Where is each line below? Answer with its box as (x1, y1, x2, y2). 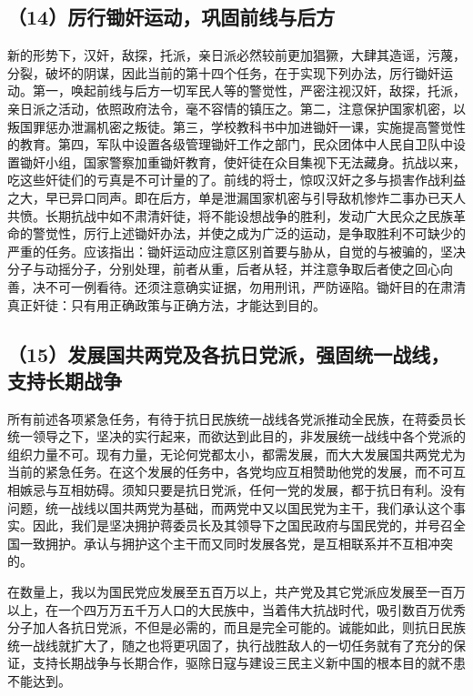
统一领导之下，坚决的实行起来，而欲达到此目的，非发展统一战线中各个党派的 (7, 427, 466, 446)
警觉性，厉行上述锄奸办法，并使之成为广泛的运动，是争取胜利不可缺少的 (32, 224, 466, 243)
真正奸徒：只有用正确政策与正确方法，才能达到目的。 (7, 295, 326, 314)
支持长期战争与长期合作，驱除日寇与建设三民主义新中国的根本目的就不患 (32, 653, 466, 672)
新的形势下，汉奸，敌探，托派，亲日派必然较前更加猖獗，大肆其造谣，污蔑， (7, 45, 466, 65)
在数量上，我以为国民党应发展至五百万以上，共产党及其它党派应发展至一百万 (7, 582, 466, 601)
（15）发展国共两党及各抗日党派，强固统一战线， (7, 339, 450, 368)
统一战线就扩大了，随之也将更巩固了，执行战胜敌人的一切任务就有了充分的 (7, 635, 453, 654)
